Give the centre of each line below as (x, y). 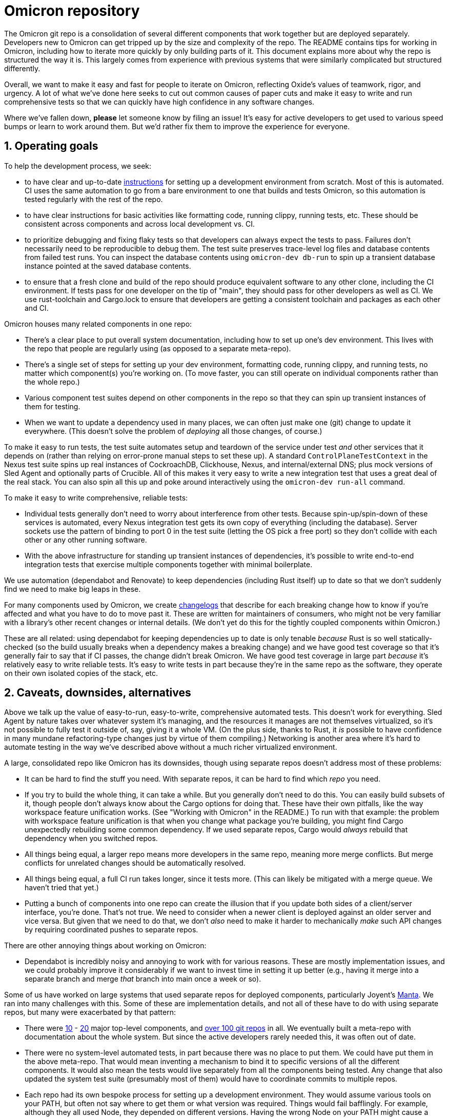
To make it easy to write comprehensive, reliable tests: (96, 497)
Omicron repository (72, 11)
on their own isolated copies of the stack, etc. (81, 673)
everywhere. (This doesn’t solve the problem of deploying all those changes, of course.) (174, 431)
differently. (22, 68)
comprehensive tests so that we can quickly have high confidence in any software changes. (159, 102)
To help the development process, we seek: (78, 166)
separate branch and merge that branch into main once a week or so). (143, 979)
